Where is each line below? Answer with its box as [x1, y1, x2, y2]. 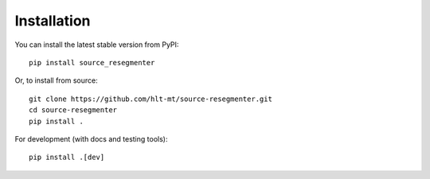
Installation [14, 12, 91, 29]
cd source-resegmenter [29, 106, 118, 115]
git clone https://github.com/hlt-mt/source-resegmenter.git [29, 94, 272, 103]
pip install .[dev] [29, 153, 105, 162]
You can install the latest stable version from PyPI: [14, 40, 179, 49]
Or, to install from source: [14, 76, 99, 85]
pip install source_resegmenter [29, 58, 155, 67]
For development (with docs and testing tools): [14, 134, 168, 143]
